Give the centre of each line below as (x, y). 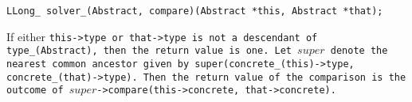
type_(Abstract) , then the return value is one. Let (149, 51)
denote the (359, 51)
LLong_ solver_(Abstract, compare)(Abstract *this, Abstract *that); (195, 11)
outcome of (35, 91)
